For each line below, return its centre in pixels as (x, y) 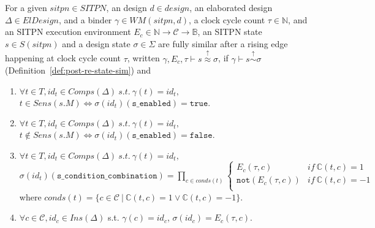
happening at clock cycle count (63, 58)
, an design (127, 7)
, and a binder (85, 19)
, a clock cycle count (227, 19)
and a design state (96, 43)
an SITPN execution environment (68, 32)
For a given (26, 7)
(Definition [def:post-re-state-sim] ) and (78, 70)
